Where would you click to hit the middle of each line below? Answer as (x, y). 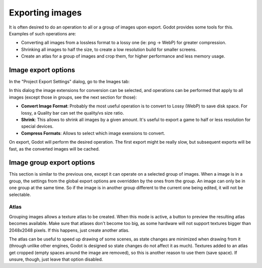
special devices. (37, 126)
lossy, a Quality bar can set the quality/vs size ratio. (73, 113)
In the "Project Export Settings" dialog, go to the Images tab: (69, 82)
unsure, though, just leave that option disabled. (56, 259)
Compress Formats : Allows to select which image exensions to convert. (93, 133)
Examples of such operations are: (42, 33)
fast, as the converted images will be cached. (54, 149)
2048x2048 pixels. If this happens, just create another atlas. (69, 230)
